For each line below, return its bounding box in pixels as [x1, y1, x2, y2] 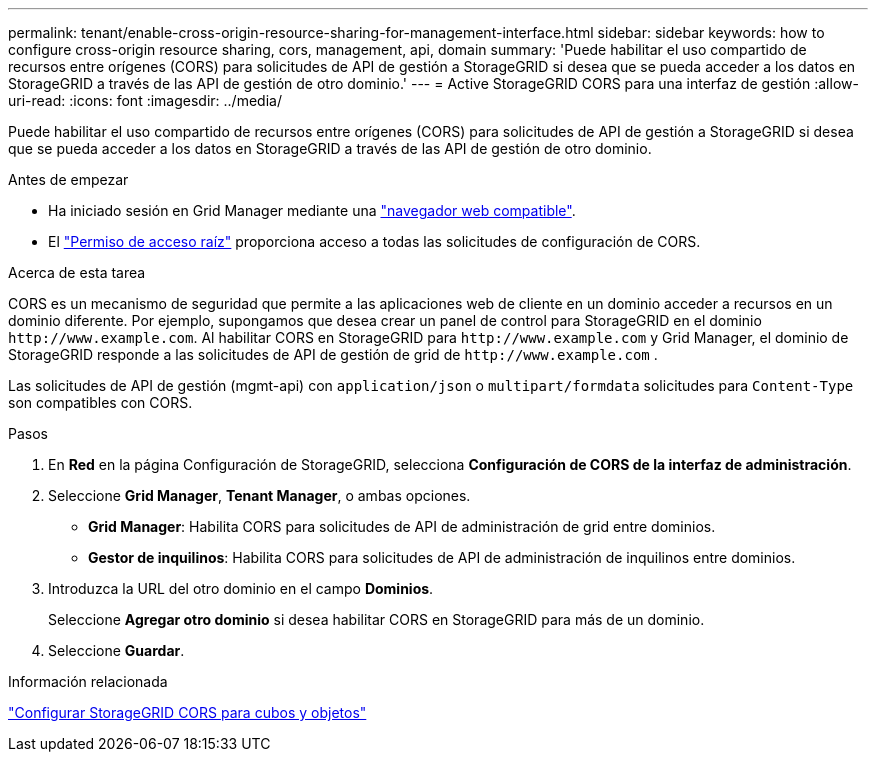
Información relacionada [8, 673, 168, 690]
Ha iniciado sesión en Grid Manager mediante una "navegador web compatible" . [48, 202, 576, 219]
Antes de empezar [8, 171, 129, 188]
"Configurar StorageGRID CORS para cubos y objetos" [8, 704, 367, 721]
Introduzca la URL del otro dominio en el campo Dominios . [48, 580, 434, 597]
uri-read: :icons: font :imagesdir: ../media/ [8, 92, 282, 109]
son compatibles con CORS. [8, 394, 193, 411]
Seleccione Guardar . [48, 642, 185, 659]
